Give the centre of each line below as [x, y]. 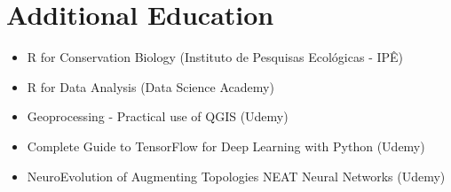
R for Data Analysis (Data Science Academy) [150, 86]
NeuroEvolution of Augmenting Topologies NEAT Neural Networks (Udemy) [236, 176]
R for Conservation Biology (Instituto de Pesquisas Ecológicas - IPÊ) [215, 57]
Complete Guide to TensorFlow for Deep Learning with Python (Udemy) [226, 146]
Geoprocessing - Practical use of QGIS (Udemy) [158, 116]
